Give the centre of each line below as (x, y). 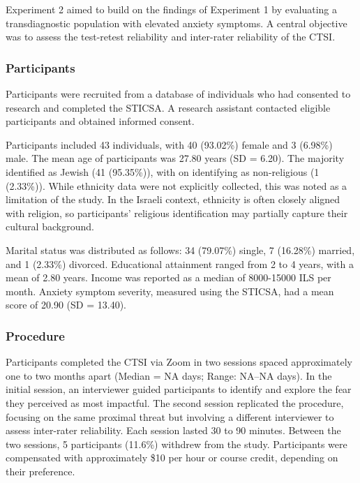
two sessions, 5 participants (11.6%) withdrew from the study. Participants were (177, 444)
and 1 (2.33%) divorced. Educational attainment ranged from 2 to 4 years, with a (180, 263)
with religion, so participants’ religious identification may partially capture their (177, 213)
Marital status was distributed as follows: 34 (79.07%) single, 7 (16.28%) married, (180, 250)
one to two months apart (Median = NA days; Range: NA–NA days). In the (169, 375)
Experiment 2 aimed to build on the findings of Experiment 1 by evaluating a (172, 9)
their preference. (40, 471)
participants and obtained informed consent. (100, 121)
